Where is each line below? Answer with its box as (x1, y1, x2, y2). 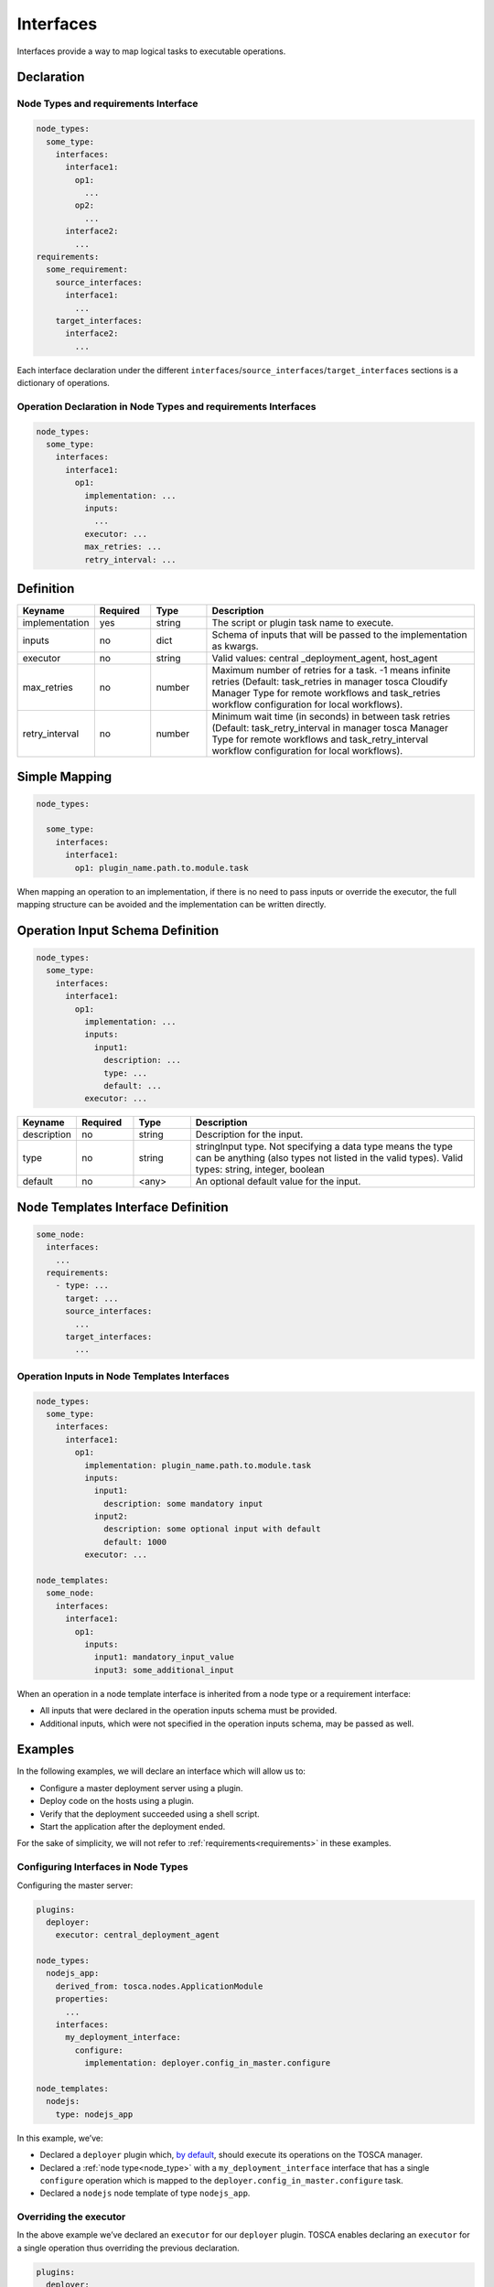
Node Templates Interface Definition (16, 1199, 229, 1215)
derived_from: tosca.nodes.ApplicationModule (55, 1981, 263, 1992)
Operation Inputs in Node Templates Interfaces (16, 1369, 230, 1382)
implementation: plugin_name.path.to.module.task (83, 1460, 312, 1470)
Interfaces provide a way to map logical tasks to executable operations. (16, 46, 286, 57)
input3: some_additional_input (93, 1665, 235, 1675)
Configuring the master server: (16, 1880, 134, 1891)
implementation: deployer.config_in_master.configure (83, 2058, 331, 2068)
